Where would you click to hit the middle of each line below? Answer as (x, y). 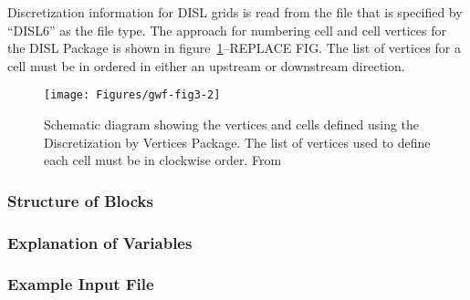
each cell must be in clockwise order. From (163, 160)
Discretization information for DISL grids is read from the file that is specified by (235, 12)
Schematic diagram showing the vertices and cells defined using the (232, 124)
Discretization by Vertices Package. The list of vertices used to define (237, 142)
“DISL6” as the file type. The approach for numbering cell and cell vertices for (227, 30)
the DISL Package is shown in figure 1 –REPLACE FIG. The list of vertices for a (234, 48)
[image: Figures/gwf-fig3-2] (132, 95)
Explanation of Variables (100, 242)
